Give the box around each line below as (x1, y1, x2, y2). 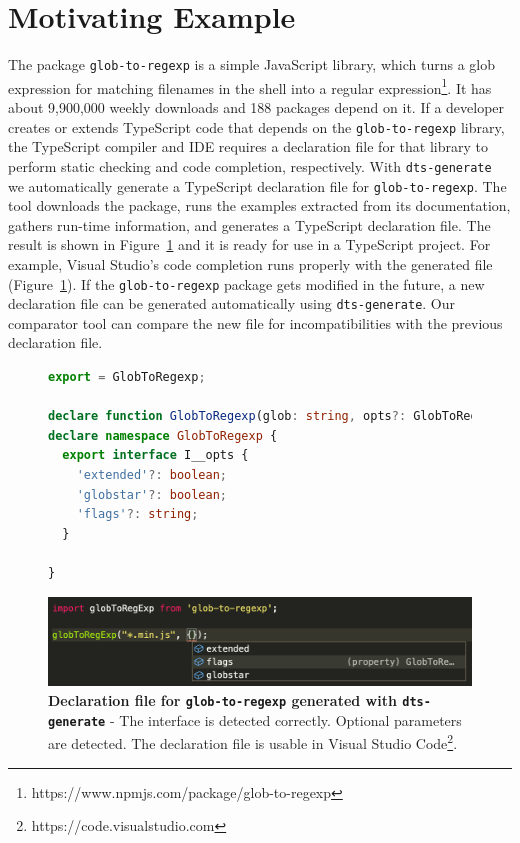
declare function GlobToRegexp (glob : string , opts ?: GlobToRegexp (48, 409, 500, 424)
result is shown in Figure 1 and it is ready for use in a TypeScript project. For (8, 234, 491, 255)
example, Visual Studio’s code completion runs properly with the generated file (8, 253, 493, 274)
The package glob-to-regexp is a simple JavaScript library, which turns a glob (8, 54, 495, 75)
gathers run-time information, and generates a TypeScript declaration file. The (8, 214, 491, 235)
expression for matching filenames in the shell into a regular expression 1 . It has (8, 74, 492, 98)
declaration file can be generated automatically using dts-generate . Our (8, 293, 456, 314)
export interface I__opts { (62, 448, 249, 463)
